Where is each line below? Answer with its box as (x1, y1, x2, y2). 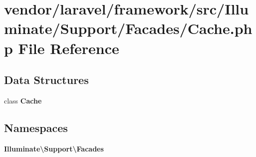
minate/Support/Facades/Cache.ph (4, 18, 253, 38)
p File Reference (4, 37, 119, 58)
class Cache (4, 95, 42, 105)
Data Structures (4, 72, 89, 87)
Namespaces (4, 119, 68, 135)
